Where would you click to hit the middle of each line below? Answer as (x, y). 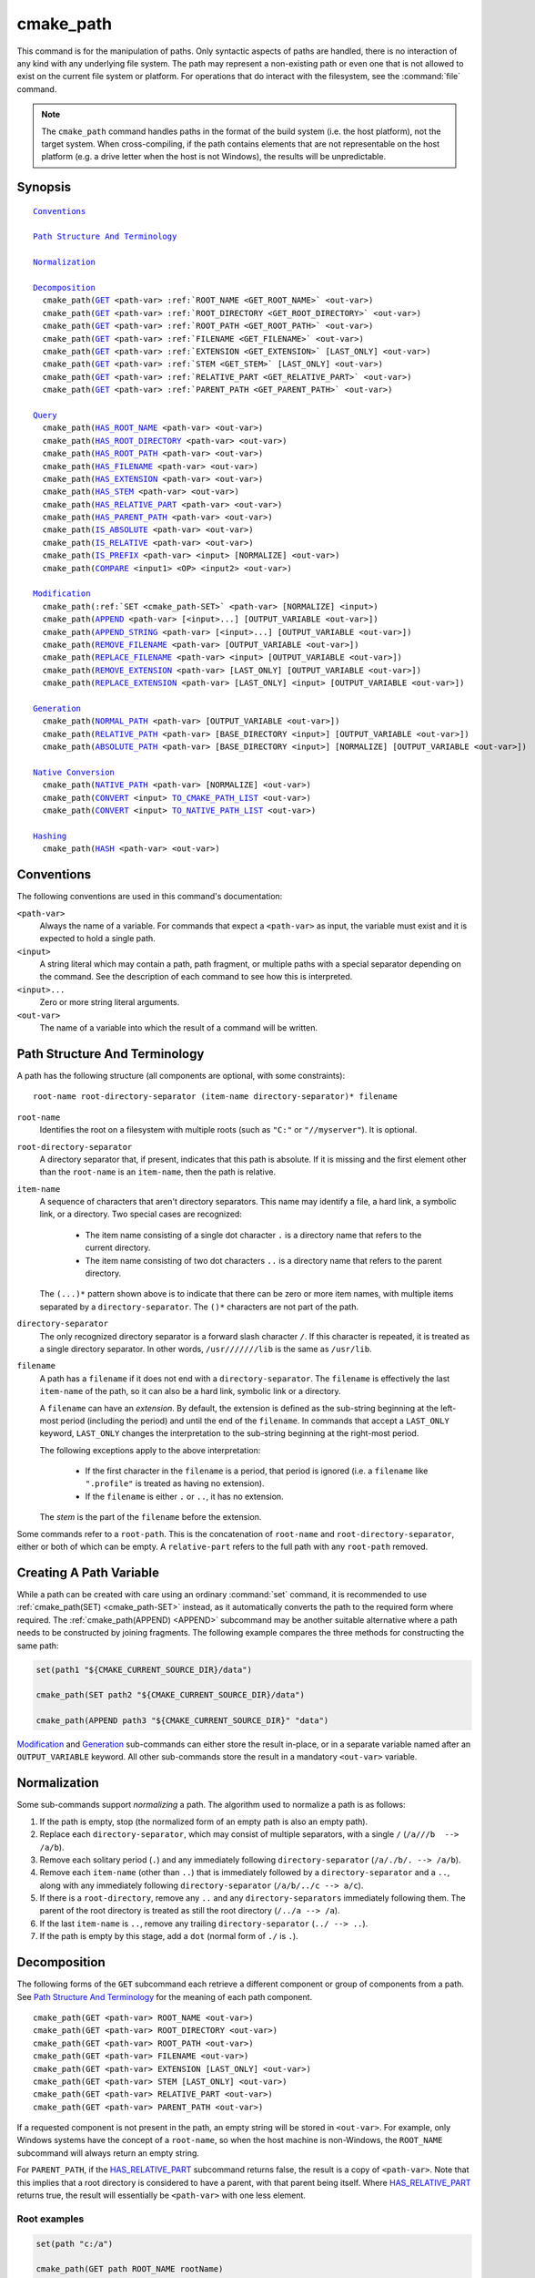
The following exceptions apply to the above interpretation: (150, 1450)
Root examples (50, 2219)
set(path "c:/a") (75, 2243)
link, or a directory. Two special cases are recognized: (141, 1214)
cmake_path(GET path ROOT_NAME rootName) (130, 2269)
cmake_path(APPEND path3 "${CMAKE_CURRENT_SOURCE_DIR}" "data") (182, 1721)
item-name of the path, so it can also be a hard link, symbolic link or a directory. (190, 1391)
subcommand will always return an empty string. (108, 2153)
